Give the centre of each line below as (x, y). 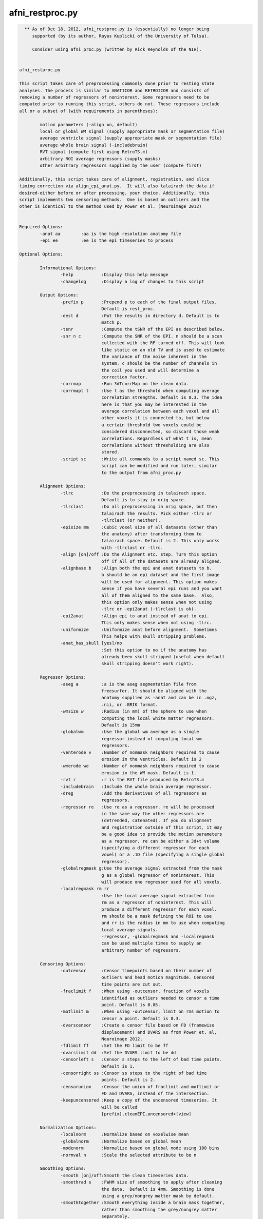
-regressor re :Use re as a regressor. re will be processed (137, 807)
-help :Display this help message (114, 275)
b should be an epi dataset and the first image (161, 575)
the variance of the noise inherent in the (154, 356)
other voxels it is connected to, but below (155, 418)
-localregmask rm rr (85, 889)
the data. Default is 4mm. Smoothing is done (158, 1189)
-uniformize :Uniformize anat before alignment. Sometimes (139, 629)
